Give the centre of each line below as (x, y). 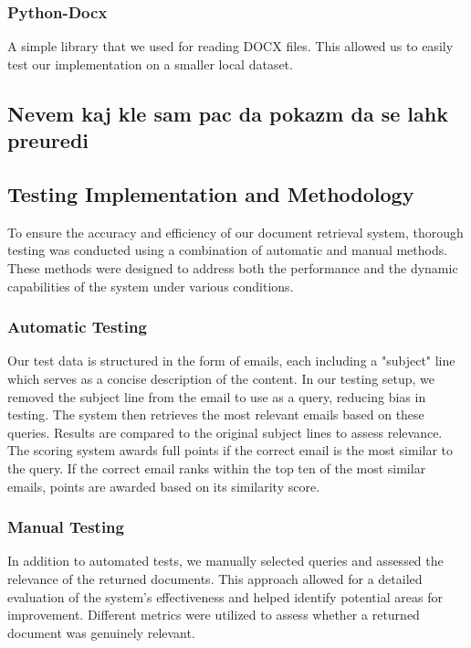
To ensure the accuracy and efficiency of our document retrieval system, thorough (235, 232)
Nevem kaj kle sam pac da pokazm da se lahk (228, 113)
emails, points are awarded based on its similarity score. (164, 486)
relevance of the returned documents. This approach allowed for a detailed (215, 578)
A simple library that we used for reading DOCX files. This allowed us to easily (230, 46)
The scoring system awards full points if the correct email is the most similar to (230, 450)
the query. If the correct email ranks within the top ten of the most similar (217, 467)
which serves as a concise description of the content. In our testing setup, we (221, 378)
